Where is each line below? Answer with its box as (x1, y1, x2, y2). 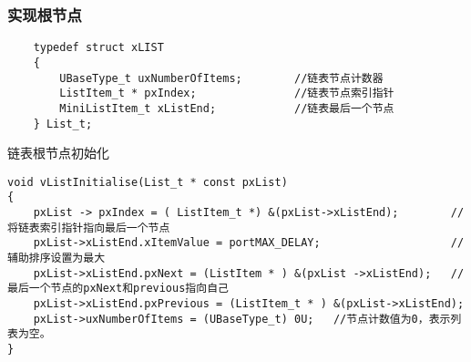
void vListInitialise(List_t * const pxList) (7, 175, 288, 189)
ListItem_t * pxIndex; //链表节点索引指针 (59, 87, 394, 100)
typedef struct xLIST (33, 41, 164, 55)
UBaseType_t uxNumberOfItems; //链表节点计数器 (59, 71, 384, 85)
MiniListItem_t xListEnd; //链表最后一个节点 (59, 101, 394, 115)
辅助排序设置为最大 (7, 252, 106, 265)
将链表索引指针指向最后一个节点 (7, 221, 170, 234)
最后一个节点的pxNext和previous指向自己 (7, 282, 229, 295)
